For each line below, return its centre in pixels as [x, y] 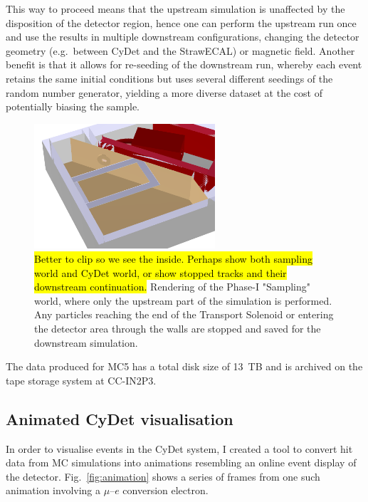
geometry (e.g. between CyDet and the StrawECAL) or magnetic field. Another [180, 50]
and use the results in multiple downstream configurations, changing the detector [183, 37]
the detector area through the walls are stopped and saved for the [178, 329]
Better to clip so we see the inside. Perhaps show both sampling [173, 259]
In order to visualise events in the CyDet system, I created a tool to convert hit [179, 448]
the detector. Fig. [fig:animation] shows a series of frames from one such [163, 476]
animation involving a [53, 490]
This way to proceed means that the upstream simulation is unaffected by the [175, 9]
